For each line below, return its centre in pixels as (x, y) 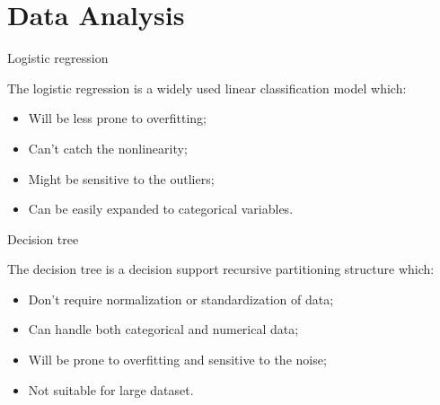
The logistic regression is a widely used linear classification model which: (207, 88)
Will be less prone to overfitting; (117, 118)
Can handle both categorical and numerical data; (163, 329)
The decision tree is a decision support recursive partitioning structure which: (221, 269)
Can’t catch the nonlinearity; (108, 148)
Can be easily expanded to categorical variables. (161, 209)
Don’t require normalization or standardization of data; (181, 299)
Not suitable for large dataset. (111, 389)
